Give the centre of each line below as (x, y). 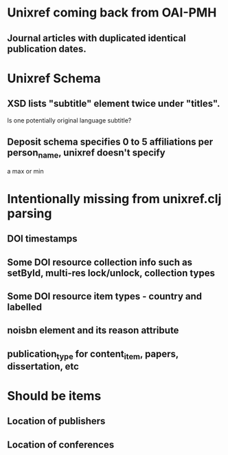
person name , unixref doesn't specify (87, 154)
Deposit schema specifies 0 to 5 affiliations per (110, 141)
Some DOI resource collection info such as (100, 262)
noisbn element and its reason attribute (93, 331)
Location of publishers (56, 421)
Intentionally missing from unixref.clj (114, 199)
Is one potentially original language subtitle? (69, 120)
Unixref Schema (54, 78)
